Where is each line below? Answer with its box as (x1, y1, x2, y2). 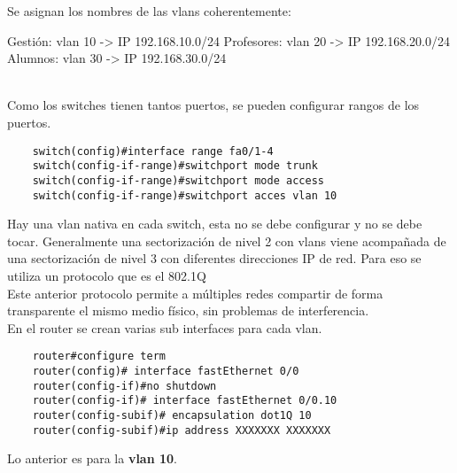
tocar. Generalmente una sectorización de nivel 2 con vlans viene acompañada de (7, 231, 446, 250)
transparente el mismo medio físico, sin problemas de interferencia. (7, 301, 369, 320)
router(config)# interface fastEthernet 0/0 (32, 365, 299, 377)
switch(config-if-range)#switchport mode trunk (32, 159, 318, 173)
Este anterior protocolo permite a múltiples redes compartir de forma (7, 283, 383, 302)
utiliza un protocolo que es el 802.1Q (7, 266, 206, 284)
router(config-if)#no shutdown (32, 379, 217, 392)
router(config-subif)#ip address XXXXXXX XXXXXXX (32, 423, 331, 437)
